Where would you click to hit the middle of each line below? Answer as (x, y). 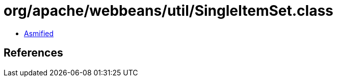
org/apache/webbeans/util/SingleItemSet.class (168, 11)
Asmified (39, 33)
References (33, 53)
